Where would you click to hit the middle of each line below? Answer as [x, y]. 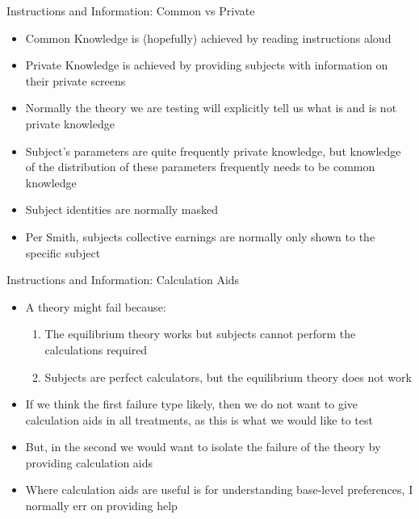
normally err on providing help [101, 506]
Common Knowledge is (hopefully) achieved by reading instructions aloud [208, 38]
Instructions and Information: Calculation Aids [123, 280]
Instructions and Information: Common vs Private [131, 10]
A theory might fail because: [96, 306]
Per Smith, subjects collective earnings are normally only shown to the [200, 236]
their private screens [75, 80]
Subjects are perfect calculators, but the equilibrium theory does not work [228, 377]
